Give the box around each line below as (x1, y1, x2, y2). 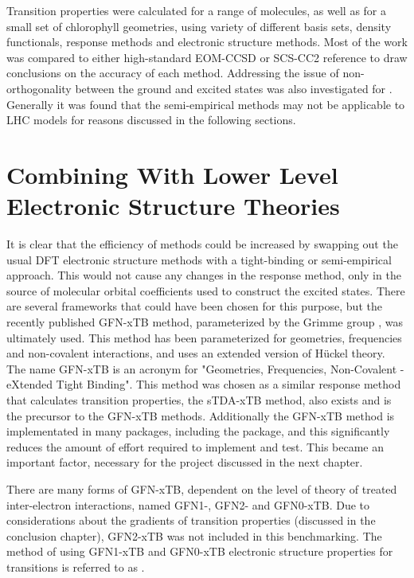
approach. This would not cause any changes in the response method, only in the (6, 267, 401, 283)
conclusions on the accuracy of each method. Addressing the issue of (6, 64, 339, 81)
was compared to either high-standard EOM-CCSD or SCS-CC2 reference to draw (6, 49, 408, 65)
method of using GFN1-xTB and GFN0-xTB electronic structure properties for (6, 543, 393, 560)
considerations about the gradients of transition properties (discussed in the (6, 512, 376, 529)
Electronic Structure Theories (6, 189, 340, 222)
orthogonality (6, 80, 72, 96)
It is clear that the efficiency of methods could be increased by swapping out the (6, 236, 398, 252)
